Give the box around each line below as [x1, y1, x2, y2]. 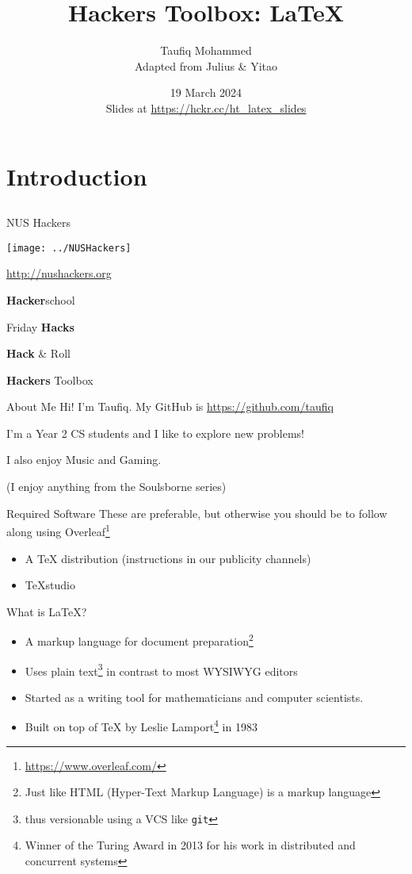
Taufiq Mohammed [160, 42, 252, 59]
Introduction [6, 159, 147, 192]
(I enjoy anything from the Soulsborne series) [6, 478, 227, 495]
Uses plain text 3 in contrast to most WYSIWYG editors [25, 660, 298, 679]
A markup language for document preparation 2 [25, 631, 254, 649]
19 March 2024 [170, 84, 242, 101]
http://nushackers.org [6, 265, 112, 282]
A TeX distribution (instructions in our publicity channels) [25, 550, 311, 566]
